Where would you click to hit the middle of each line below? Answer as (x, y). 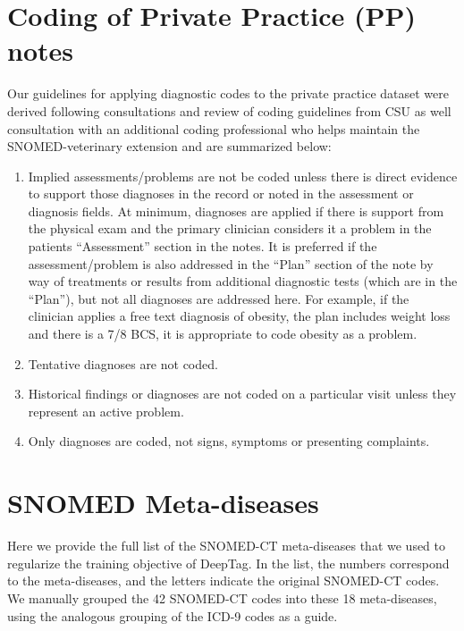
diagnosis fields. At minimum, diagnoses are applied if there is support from (236, 210)
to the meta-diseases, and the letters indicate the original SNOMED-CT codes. (224, 581)
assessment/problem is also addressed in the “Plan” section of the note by (231, 263)
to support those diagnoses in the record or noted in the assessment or (221, 194)
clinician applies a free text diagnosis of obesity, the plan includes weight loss (239, 316)
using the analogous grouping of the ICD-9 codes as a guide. (173, 615)
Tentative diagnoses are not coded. (123, 363)
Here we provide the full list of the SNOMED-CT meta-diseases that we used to (227, 546)
